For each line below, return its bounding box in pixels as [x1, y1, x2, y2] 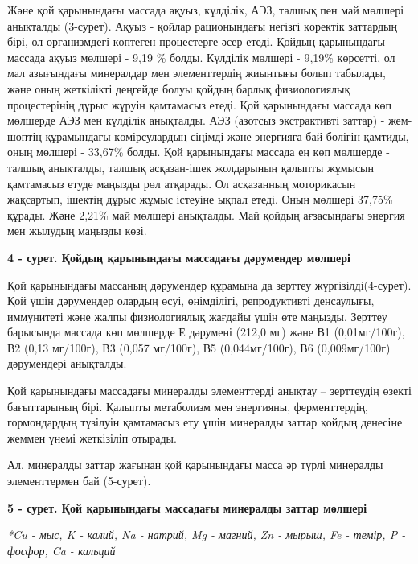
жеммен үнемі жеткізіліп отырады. [7, 429, 177, 446]
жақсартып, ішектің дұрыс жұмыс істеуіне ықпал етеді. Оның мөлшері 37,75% [7, 191, 393, 208]
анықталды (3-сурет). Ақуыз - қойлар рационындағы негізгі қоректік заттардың [7, 17, 398, 34]
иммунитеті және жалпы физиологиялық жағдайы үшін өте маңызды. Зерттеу [7, 307, 387, 324]
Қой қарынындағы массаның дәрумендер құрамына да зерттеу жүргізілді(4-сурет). [7, 276, 412, 293]
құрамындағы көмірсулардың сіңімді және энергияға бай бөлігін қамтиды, [45, 127, 409, 144]
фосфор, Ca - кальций [7, 541, 116, 558]
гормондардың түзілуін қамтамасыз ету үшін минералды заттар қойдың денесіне [7, 414, 403, 430]
